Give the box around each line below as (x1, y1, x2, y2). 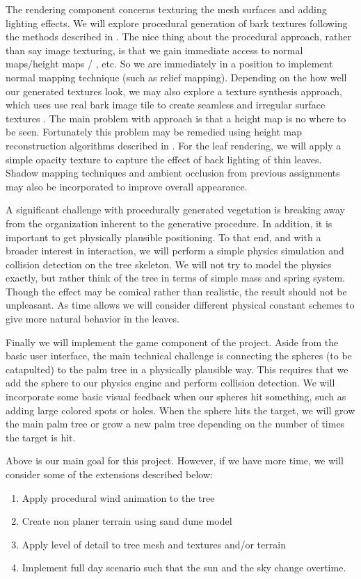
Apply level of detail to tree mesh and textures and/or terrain (22, 537, 286, 551)
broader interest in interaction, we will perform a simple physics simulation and (6, 243, 344, 258)
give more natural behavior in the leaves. (6, 311, 179, 326)
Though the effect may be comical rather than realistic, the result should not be (6, 284, 347, 298)
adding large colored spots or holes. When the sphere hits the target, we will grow (6, 402, 355, 417)
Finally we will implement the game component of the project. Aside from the (6, 334, 339, 349)
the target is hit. (6, 430, 76, 444)
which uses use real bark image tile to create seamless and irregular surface (6, 97, 326, 112)
